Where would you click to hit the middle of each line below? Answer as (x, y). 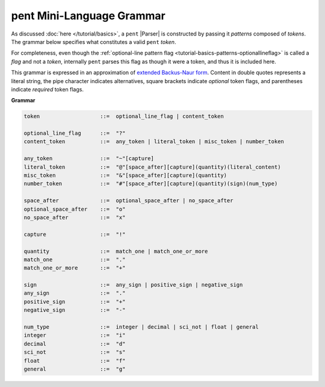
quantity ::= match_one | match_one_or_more (116, 251)
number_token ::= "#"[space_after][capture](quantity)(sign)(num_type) (151, 184)
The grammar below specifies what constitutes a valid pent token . (94, 42)
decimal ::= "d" (75, 344)
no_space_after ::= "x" (75, 217)
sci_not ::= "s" (75, 352)
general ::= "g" (75, 369)
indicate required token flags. (48, 89)
